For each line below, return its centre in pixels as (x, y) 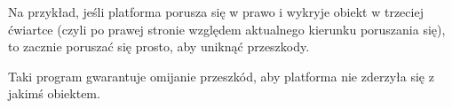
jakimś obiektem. (54, 93)
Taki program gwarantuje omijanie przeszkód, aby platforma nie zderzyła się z (221, 76)
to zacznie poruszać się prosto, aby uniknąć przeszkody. (159, 46)
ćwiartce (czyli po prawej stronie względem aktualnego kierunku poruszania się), (227, 29)
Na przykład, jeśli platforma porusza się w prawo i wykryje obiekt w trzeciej (216, 12)
